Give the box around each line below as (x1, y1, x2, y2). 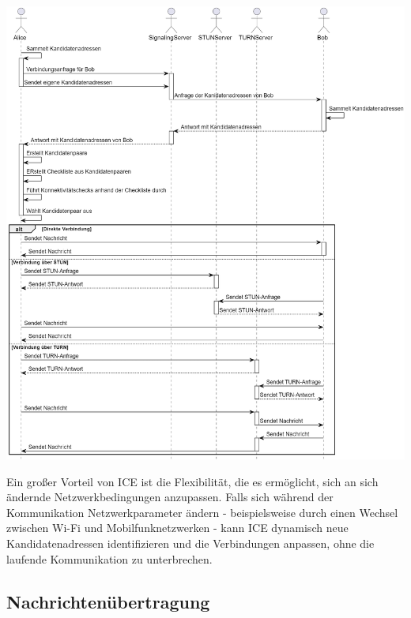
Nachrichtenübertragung (6, 589, 210, 613)
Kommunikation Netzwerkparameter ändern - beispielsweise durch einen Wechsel (6, 504, 398, 520)
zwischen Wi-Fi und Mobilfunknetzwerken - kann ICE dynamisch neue (6, 519, 349, 536)
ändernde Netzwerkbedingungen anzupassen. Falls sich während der (6, 489, 334, 505)
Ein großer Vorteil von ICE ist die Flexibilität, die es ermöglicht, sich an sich (6, 473, 379, 489)
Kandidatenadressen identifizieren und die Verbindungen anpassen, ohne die (6, 535, 375, 552)
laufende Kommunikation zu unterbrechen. (6, 550, 213, 567)
